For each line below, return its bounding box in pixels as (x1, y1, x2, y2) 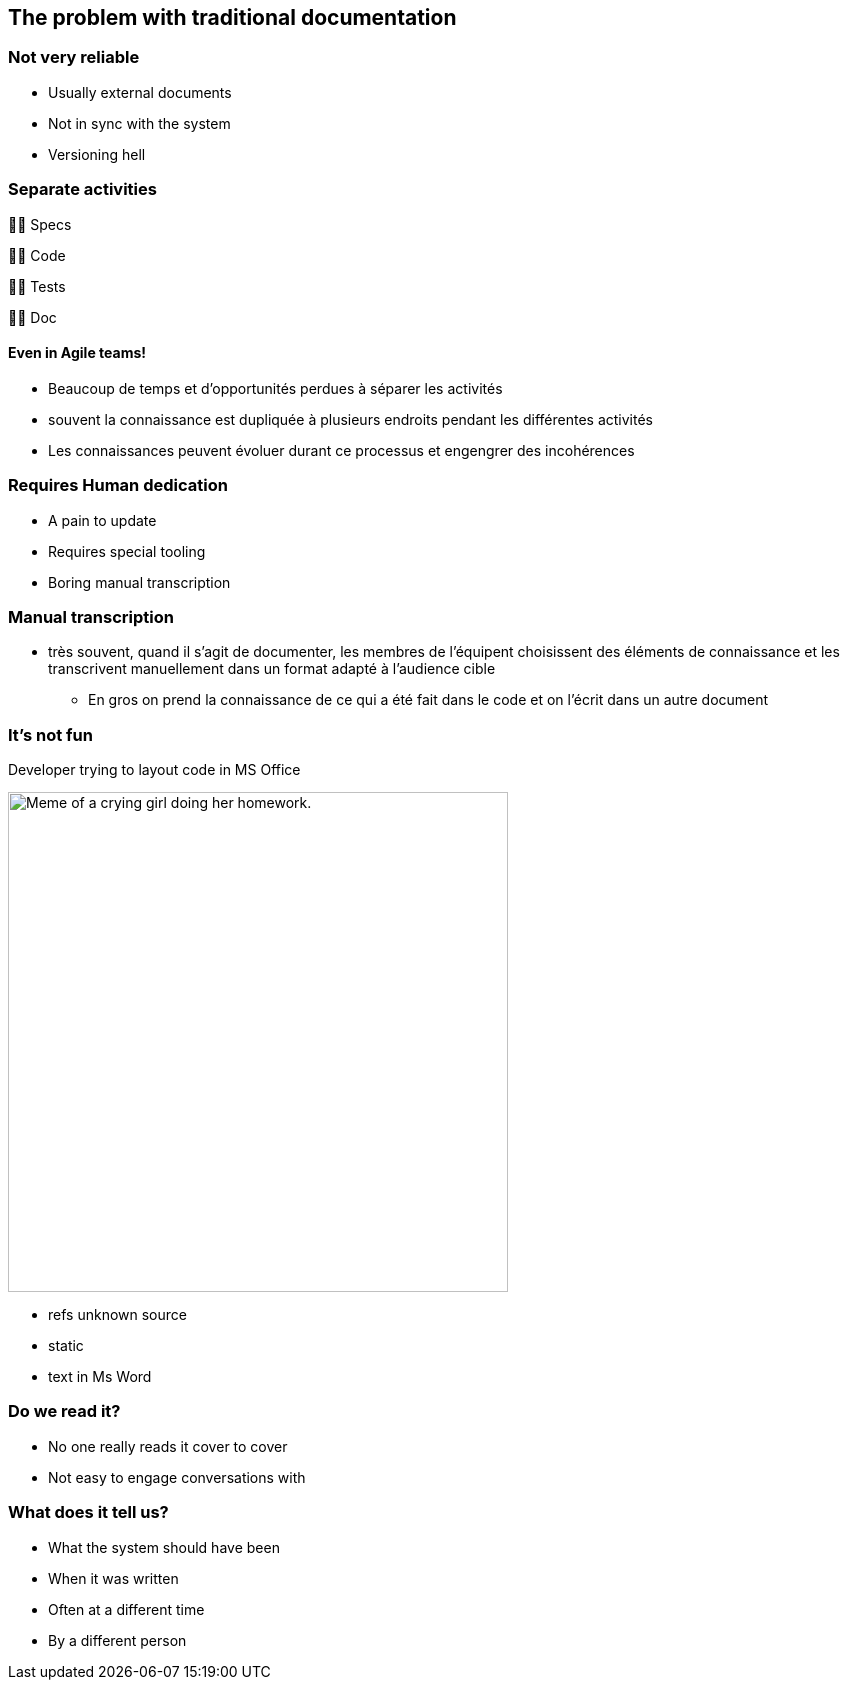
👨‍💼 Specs (8, 215, 72, 233)
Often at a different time (48, 1600, 205, 1618)
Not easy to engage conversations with (48, 1468, 306, 1486)
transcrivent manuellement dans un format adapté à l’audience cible (48, 660, 496, 678)
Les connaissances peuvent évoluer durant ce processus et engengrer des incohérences (48, 441, 635, 459)
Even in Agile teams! (8, 344, 147, 362)
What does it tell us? (8, 1502, 169, 1523)
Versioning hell (48, 145, 146, 163)
